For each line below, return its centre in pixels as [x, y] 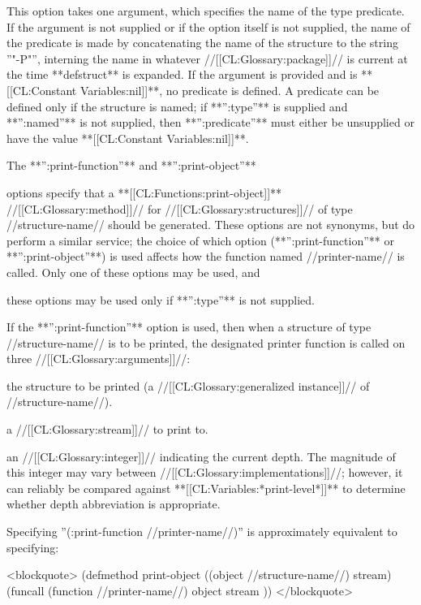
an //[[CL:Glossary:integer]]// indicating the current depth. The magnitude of [201, 456]
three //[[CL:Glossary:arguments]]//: [99, 359]
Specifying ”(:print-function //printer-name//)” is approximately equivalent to [202, 532]
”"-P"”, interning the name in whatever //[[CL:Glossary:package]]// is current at [207, 58]
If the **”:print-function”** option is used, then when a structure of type [189, 327]
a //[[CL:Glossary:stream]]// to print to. [107, 429]
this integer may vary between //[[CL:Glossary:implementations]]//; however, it [205, 472]
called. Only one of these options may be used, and [133, 272]
